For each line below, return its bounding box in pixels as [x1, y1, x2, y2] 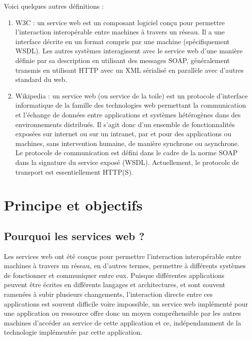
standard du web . [15, 74, 67, 84]
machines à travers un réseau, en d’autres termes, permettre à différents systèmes [4, 260, 246, 271]
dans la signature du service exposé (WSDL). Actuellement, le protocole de [15, 157, 239, 167]
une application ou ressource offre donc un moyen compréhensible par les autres [4, 308, 241, 318]
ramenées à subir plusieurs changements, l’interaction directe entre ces [4, 289, 213, 299]
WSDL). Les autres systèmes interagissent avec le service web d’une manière [15, 46, 243, 56]
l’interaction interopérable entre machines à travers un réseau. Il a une [15, 27, 225, 37]
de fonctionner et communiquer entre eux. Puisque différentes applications [4, 270, 225, 280]
